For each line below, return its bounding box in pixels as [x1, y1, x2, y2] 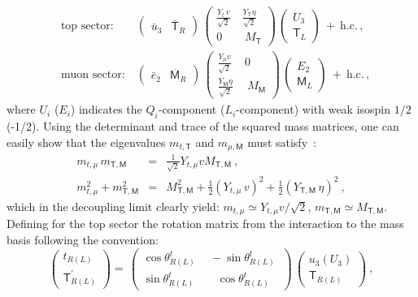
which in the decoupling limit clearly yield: [7, 198, 220, 214]
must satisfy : [247, 133, 316, 150]
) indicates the [70, 101, 142, 118]
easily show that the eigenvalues [7, 133, 166, 150]
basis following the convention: [7, 231, 159, 248]
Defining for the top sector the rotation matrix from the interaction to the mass [7, 215, 404, 232]
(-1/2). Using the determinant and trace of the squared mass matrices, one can [7, 118, 399, 135]
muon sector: [60, 68, 125, 80]
